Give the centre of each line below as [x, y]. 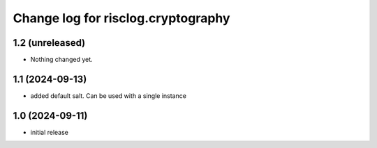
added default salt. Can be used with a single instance [108, 96]
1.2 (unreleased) [49, 43]
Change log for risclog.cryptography [121, 18]
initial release [50, 132]
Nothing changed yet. [62, 60]
